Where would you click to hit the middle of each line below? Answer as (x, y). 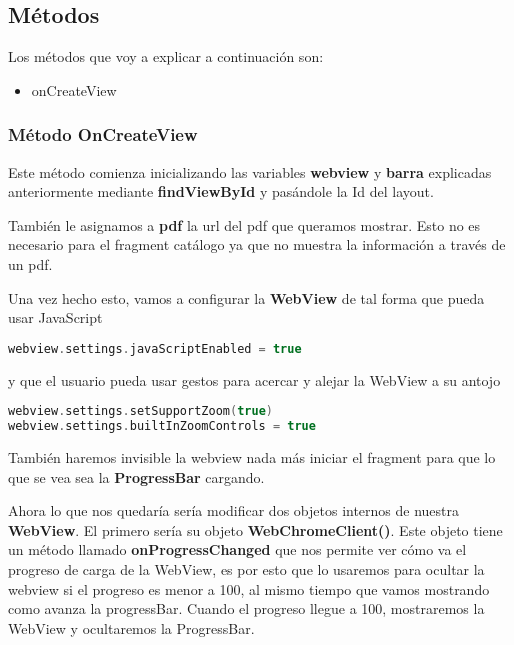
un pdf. (30, 263)
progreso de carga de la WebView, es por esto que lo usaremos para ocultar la (246, 568)
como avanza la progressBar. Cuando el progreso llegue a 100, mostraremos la (246, 608)
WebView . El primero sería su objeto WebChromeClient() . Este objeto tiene (255, 529)
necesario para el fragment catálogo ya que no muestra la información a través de (257, 244)
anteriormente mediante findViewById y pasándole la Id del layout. (221, 191)
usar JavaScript (55, 317)
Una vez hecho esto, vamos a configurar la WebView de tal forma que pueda (246, 297)
